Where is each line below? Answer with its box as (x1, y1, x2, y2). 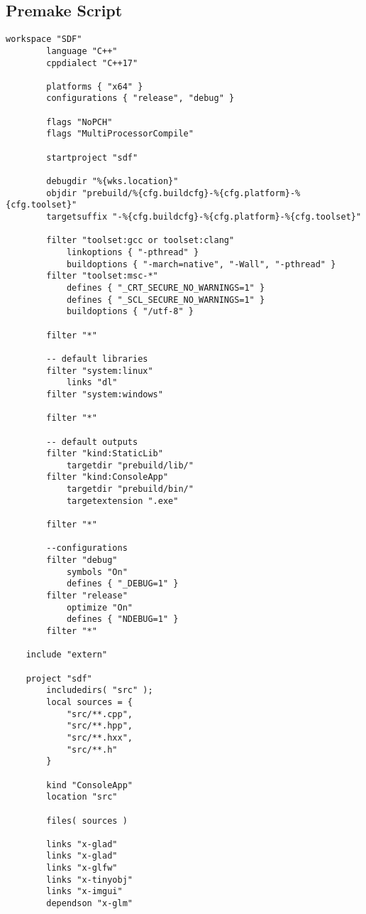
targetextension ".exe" (66, 495, 179, 506)
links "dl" (66, 377, 118, 388)
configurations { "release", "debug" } (46, 93, 235, 104)
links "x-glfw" (46, 863, 118, 873)
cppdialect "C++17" (46, 58, 138, 68)
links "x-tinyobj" (46, 874, 133, 885)
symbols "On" (66, 566, 128, 577)
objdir (46, 188, 77, 198)
